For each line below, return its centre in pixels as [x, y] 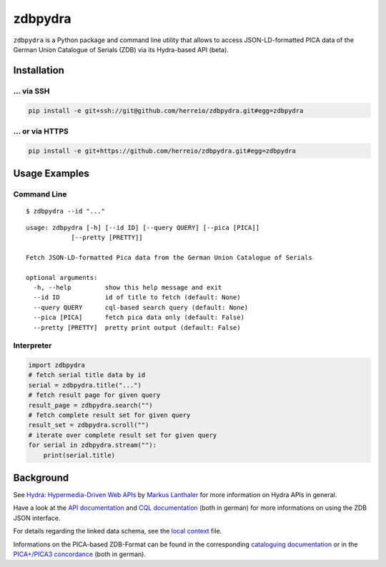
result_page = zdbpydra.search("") [90, 405]
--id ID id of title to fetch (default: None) [137, 297]
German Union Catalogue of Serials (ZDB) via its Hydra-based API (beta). [121, 49]
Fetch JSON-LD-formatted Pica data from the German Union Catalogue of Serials [169, 257]
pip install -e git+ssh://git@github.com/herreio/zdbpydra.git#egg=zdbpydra [166, 110]
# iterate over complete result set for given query [123, 435]
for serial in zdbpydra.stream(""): [93, 445]
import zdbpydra [57, 365]
